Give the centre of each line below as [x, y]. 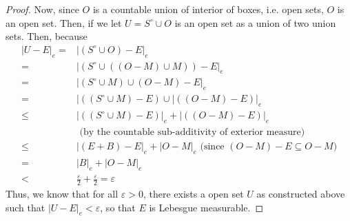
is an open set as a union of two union [255, 22]
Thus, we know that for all [62, 193]
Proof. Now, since [42, 9]
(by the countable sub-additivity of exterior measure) [192, 132]
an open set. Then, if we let [64, 22]
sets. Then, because [47, 36]
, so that [118, 207]
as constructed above [301, 193]
